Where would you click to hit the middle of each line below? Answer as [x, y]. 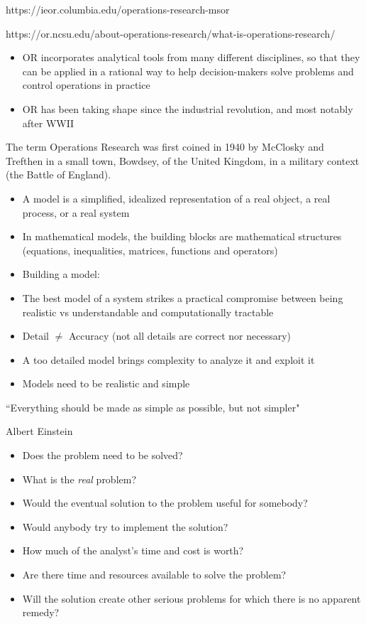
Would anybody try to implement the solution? [125, 526]
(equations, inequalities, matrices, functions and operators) [150, 250]
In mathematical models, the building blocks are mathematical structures [182, 236]
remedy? [41, 612]
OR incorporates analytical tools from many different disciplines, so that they [191, 57]
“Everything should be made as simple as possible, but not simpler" [153, 407]
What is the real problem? [79, 479]
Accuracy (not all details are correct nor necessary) [180, 336]
